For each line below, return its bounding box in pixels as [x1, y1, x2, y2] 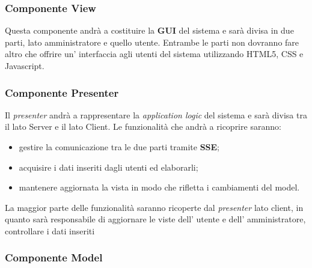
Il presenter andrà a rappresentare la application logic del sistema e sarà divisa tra [5, 108, 307, 121]
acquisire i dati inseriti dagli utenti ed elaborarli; [19, 160, 198, 173]
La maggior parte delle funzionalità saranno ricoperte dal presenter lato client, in [5, 201, 304, 213]
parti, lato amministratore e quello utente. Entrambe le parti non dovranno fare [5, 35, 299, 48]
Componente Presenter [5, 85, 119, 100]
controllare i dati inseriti [5, 224, 95, 237]
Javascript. [5, 59, 44, 72]
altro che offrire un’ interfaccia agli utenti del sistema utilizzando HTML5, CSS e [5, 47, 304, 60]
